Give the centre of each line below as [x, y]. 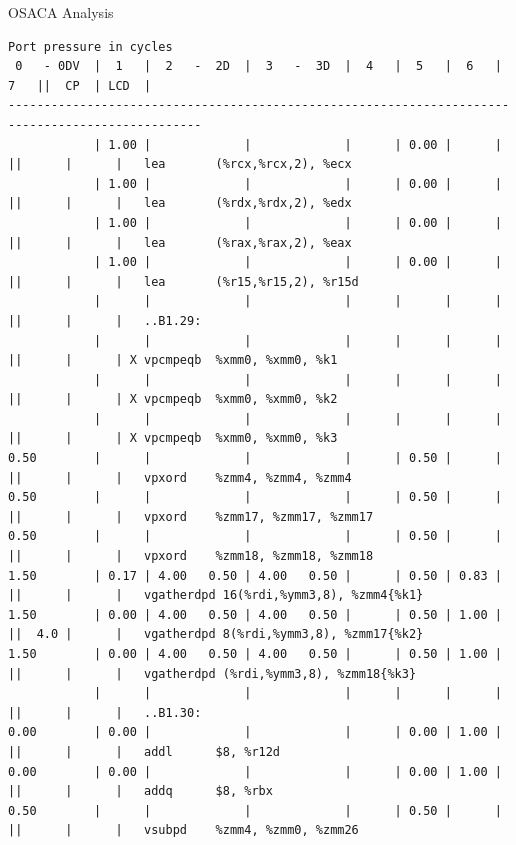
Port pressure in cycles [90, 46]
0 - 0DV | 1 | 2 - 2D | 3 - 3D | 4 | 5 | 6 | [258, 66]
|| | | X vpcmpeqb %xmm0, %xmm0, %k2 [173, 399]
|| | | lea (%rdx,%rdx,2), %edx [180, 203]
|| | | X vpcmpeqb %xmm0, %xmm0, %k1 [173, 360]
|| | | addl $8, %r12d [144, 751]
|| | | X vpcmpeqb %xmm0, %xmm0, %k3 [173, 438]
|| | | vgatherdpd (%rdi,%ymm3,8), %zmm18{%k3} [212, 673]
